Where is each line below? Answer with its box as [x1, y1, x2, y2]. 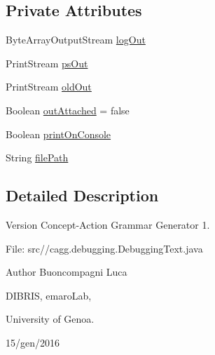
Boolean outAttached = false [6, 102, 130, 117]
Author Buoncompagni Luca [6, 264, 127, 279]
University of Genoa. [6, 312, 95, 326]
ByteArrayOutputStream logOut [6, 32, 146, 47]
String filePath [6, 150, 69, 165]
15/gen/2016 [6, 335, 60, 349]
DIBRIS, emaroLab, [6, 288, 92, 302]
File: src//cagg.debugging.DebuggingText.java [6, 241, 203, 255]
